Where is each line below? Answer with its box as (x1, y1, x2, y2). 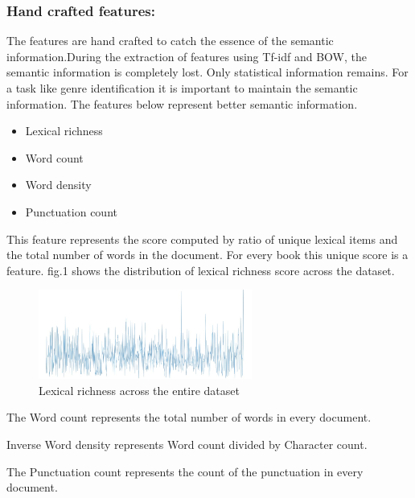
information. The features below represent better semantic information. (6, 95, 358, 112)
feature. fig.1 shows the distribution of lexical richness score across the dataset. (6, 261, 395, 278)
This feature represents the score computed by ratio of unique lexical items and (6, 230, 398, 247)
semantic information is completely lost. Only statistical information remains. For (6, 64, 409, 80)
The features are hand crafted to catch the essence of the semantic (6, 32, 334, 49)
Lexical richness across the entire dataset (39, 381, 240, 398)
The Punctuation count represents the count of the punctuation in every (6, 463, 364, 479)
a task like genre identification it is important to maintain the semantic (6, 80, 358, 96)
